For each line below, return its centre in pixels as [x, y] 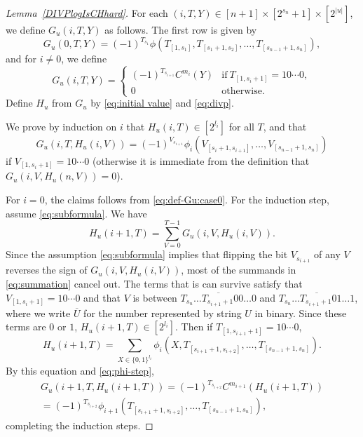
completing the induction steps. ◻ [80, 425]
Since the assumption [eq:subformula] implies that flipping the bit [147, 254]
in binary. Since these [301, 312]
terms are [26, 327]
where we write [38, 312]
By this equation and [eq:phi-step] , [80, 371]
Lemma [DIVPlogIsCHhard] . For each [87, 13]
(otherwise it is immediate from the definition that [201, 160]
